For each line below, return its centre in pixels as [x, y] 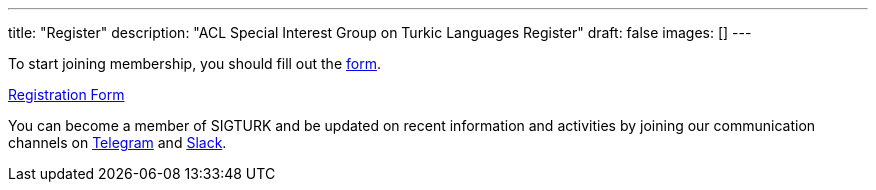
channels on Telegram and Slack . [117, 142]
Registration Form [66, 94]
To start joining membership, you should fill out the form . [194, 63]
